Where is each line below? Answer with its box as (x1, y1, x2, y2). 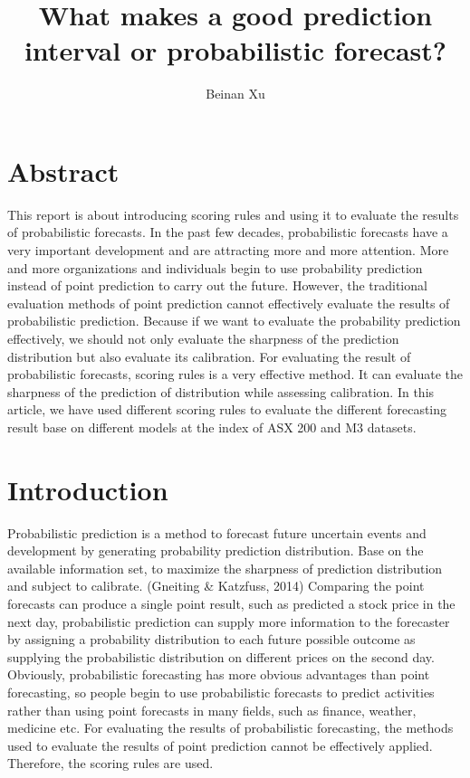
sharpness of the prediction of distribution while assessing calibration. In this (7, 382, 435, 401)
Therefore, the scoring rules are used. (7, 754, 214, 773)
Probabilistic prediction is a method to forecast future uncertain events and (7, 523, 427, 542)
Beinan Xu (206, 84, 265, 103)
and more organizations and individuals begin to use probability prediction (7, 258, 423, 277)
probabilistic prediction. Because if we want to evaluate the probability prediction (7, 311, 461, 330)
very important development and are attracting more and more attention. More (7, 241, 449, 260)
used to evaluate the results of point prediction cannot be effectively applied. (7, 735, 433, 754)
